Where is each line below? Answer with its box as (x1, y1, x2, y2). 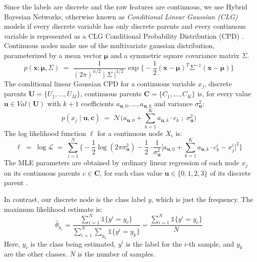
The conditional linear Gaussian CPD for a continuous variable (4, 78, 196, 88)
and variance (154, 98, 193, 109)
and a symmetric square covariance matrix (110, 50, 240, 60)
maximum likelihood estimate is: (4, 203, 103, 214)
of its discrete (210, 167, 251, 178)
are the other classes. (4, 249, 67, 259)
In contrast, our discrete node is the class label (4, 194, 146, 204)
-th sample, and (187, 238, 234, 249)
